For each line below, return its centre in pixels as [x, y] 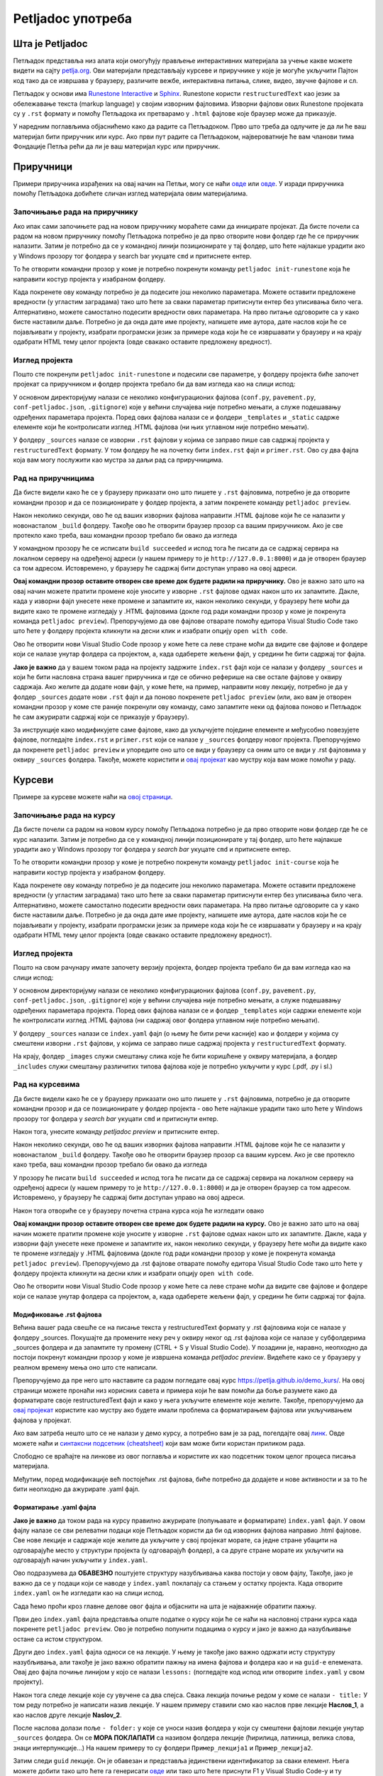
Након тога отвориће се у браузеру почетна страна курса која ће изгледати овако [139, 1211]
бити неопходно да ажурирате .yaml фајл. [77, 1489]
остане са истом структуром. [58, 1639]
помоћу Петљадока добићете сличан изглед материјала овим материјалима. [131, 194]
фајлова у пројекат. [42, 1420]
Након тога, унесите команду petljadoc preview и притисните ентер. [116, 1132]
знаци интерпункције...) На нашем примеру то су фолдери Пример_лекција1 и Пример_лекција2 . [163, 1748]
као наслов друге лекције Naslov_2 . [67, 1715]
